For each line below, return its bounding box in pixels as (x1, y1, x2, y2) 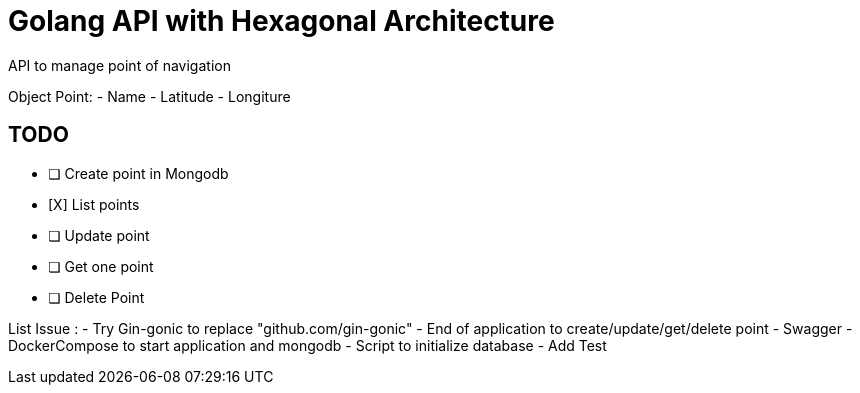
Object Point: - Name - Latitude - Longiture (8, 87, 291, 105)
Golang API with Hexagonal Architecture (8, 4, 555, 38)
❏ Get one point (48, 257, 154, 275)
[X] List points (48, 195, 140, 213)
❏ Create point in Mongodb (48, 164, 229, 182)
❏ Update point (48, 226, 150, 244)
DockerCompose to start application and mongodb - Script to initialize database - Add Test (8, 336, 607, 354)
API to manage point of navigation (8, 56, 231, 74)
